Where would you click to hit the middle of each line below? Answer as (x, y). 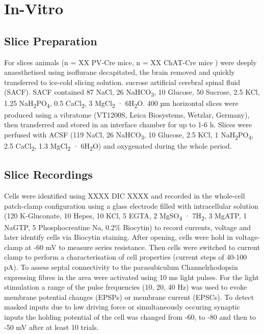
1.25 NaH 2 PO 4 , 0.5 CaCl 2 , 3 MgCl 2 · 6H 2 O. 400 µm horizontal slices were (121, 104)
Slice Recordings (48, 174)
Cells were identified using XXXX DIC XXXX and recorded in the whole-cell (125, 196)
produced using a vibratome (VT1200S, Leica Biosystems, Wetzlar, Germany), (127, 114)
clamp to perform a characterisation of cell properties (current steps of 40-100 (126, 257)
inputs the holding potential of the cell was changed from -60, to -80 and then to (130, 316)
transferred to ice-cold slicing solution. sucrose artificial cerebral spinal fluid (122, 82)
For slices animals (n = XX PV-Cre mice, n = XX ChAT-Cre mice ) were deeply (130, 62)
